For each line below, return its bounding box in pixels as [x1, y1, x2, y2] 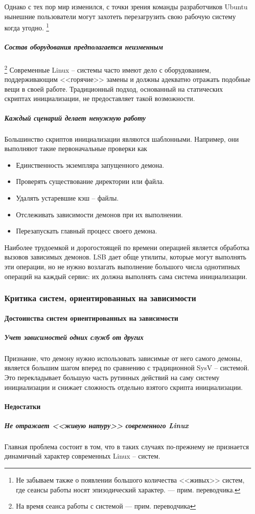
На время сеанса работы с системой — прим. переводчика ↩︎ [16, 501, 196, 511]
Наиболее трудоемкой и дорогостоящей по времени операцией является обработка [4, 242, 250, 252]
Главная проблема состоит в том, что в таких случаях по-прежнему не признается [4, 441, 249, 451]
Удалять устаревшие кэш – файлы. [16, 192, 119, 203]
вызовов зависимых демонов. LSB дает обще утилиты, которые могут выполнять [4, 252, 247, 262]
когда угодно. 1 [4, 21, 49, 32]
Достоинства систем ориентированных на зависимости [4, 312, 179, 323]
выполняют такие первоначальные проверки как [4, 143, 147, 154]
